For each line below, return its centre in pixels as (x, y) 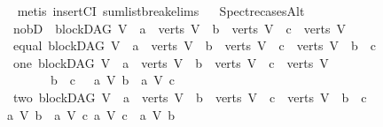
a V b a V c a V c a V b (90, 114)
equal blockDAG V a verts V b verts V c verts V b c (194, 45)
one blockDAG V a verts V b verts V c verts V (171, 62)
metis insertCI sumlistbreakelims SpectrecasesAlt (161, 11)
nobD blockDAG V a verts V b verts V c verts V (179, 28)
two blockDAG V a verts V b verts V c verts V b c (190, 97)
